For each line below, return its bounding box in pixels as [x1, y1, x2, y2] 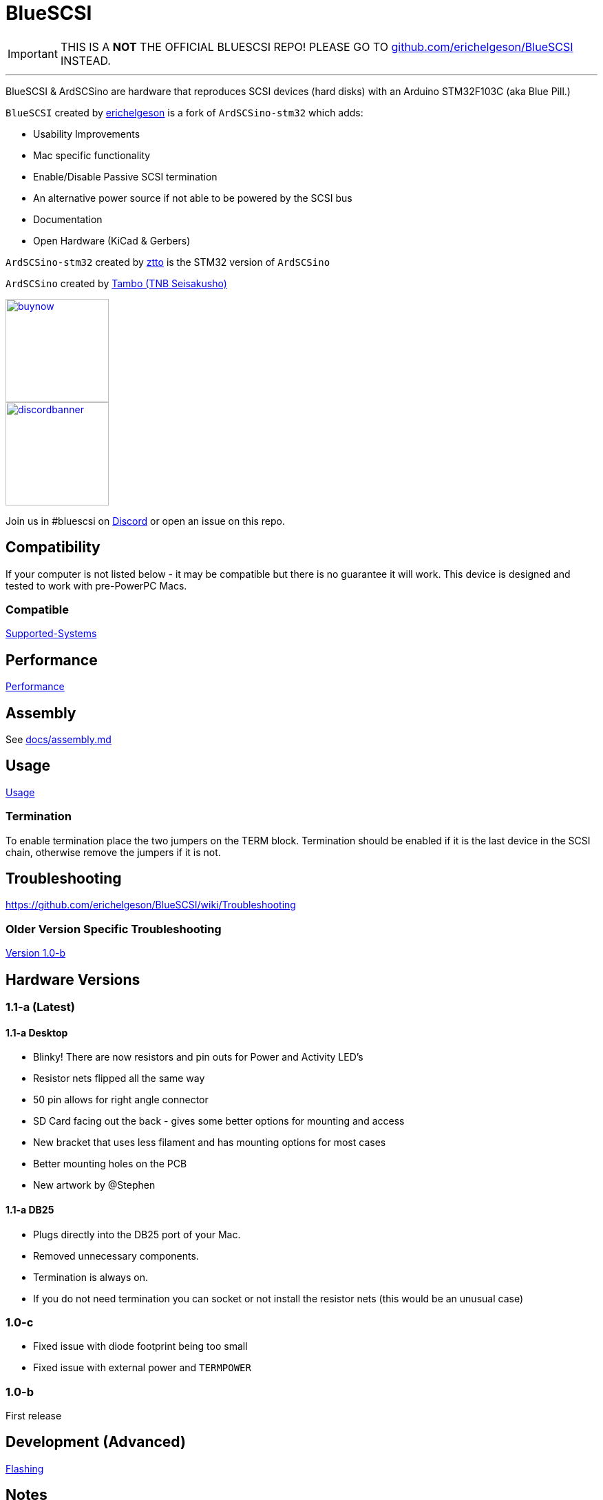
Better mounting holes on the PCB [33, 1158, 187, 1170]
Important [8, 46, 58, 61]
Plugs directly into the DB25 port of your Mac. [33, 1228, 241, 1240]
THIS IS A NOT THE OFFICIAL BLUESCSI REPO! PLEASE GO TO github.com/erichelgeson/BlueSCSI [60, 39, 573, 54]
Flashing [6, 1462, 44, 1475]
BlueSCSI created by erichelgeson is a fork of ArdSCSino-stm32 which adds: [6, 106, 363, 118]
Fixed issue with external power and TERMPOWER [33, 1362, 251, 1374]
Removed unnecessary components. [33, 1249, 199, 1262]
